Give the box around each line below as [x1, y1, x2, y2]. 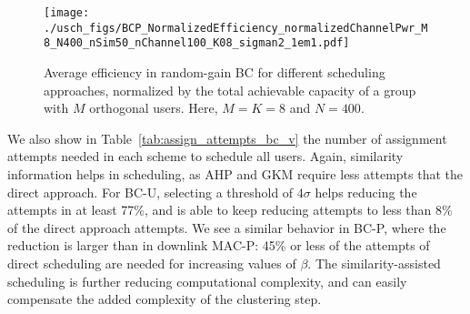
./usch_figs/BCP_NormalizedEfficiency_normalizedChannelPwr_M [44, 21, 428, 35]
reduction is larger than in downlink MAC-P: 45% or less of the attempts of [7, 236, 430, 255]
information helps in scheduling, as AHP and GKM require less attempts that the [7, 164, 464, 183]
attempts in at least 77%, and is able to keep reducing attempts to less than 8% [7, 200, 453, 219]
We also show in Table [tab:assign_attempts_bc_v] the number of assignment [7, 128, 447, 147]
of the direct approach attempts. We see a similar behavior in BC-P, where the [7, 218, 446, 237]
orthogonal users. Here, [89, 98, 218, 117]
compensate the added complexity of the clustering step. [7, 289, 322, 309]
